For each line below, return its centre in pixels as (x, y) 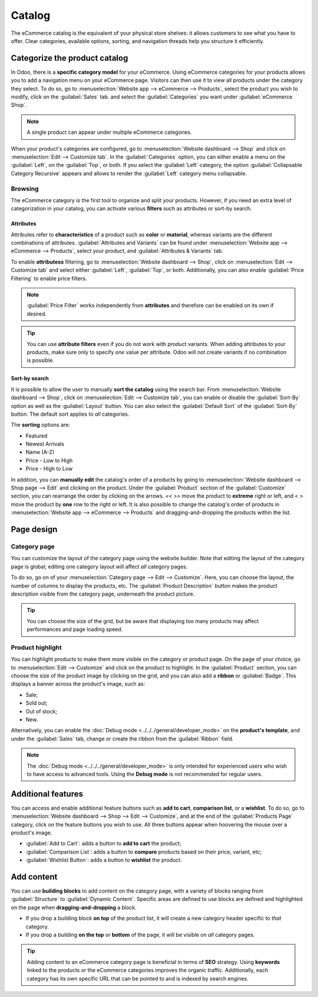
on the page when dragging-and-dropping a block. (74, 907)
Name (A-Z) (40, 452)
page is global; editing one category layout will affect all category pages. (99, 567)
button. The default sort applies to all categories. (70, 414)
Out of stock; (42, 711)
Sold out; (37, 703)
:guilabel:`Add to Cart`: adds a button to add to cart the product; (103, 844)
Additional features (47, 794)
